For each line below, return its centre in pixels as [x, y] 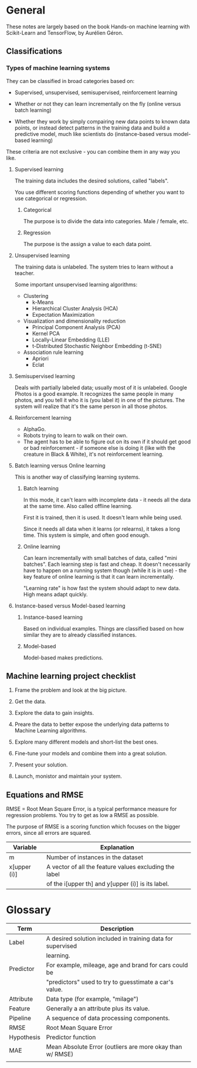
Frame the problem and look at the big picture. [71, 690]
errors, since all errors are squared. [49, 833]
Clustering [36, 296]
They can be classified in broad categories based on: [70, 81]
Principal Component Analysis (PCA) [76, 327]
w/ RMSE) [60, 1054]
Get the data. [30, 702]
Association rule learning [53, 352]
